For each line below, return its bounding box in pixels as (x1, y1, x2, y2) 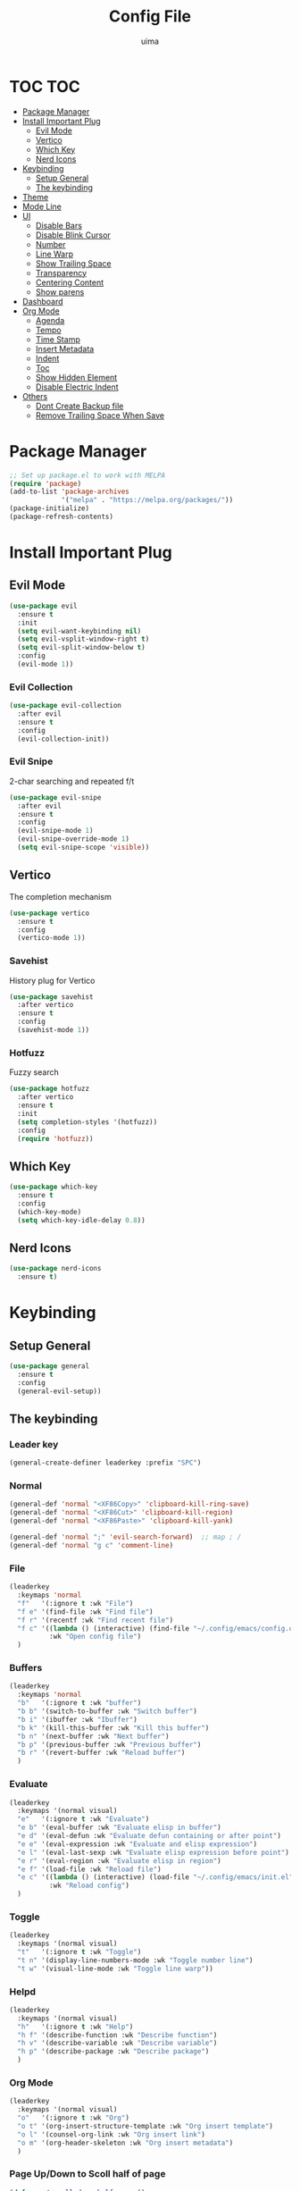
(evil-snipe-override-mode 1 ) (17, 835, 129, 844)
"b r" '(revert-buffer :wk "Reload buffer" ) (17, 1749, 186, 1758)
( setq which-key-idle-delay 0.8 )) (17, 1215, 146, 1225)
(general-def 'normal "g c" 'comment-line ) (9, 1540, 174, 1549)
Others (21, 390, 48, 401)
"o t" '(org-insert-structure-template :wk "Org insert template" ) (17, 2122, 274, 2131)
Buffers (9, 1662, 43, 1675)
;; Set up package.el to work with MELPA (9, 471, 166, 480)
